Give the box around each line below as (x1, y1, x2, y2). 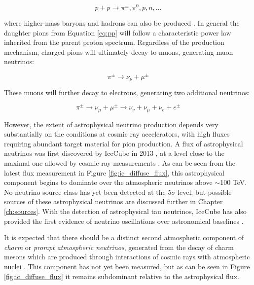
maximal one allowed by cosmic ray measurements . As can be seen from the (4, 158, 236, 168)
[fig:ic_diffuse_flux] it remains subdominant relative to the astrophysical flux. (4, 271, 239, 281)
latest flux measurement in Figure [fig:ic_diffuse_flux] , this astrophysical (4, 167, 224, 178)
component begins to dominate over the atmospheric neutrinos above (4, 177, 213, 187)
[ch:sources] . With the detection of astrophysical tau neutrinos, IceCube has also (4, 206, 247, 216)
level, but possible (178, 186, 232, 197)
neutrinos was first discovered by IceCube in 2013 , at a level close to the (4, 148, 224, 158)
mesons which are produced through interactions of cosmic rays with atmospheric (4, 251, 250, 262)
